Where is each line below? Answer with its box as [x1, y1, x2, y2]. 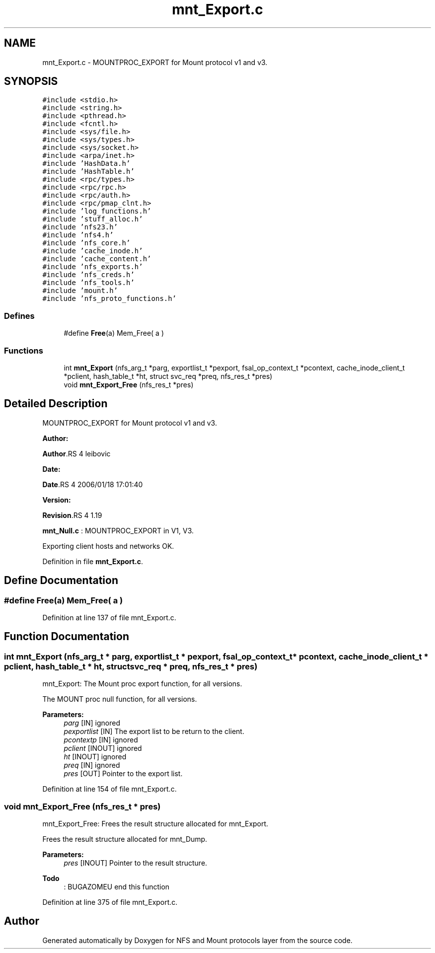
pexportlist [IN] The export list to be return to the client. [64, 727, 244, 736]
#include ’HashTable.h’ [42, 167, 135, 176]
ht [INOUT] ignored [64, 752, 127, 761]
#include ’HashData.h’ [42, 159, 131, 168]
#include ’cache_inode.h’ [42, 247, 143, 255]
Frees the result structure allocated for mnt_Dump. [42, 834, 208, 843]
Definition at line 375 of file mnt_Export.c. [42, 897, 178, 906]
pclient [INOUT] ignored [64, 744, 142, 753]
